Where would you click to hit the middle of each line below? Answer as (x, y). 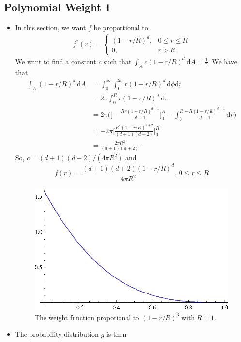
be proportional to (121, 27)
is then (116, 334)
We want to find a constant (56, 61)
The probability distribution (57, 334)
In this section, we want (51, 27)
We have (225, 61)
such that (118, 61)
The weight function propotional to (87, 317)
